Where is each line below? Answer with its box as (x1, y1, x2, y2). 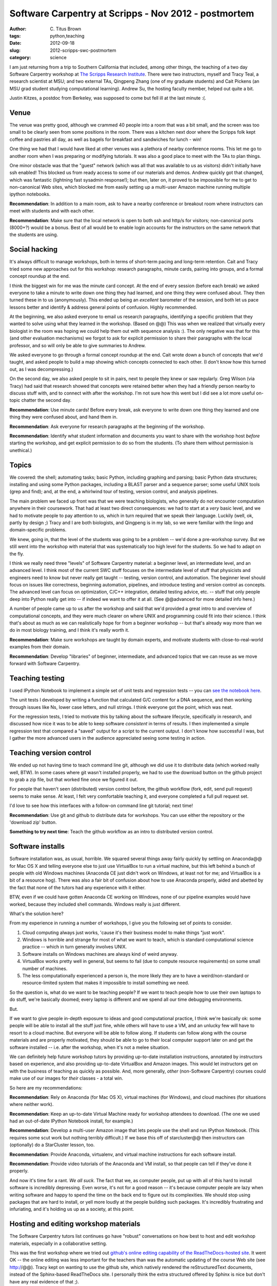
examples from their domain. (9, 644, 70, 650)
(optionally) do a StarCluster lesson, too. (9, 1142, 95, 1148)
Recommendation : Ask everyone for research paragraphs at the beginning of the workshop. (9, 423, 205, 430)
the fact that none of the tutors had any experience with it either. (9, 884, 146, 890)
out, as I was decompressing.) (9, 366, 74, 372)
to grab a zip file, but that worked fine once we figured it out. (9, 776, 138, 782)
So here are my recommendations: (9, 1084, 83, 1091)
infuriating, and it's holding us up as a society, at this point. (9, 1206, 134, 1212)
